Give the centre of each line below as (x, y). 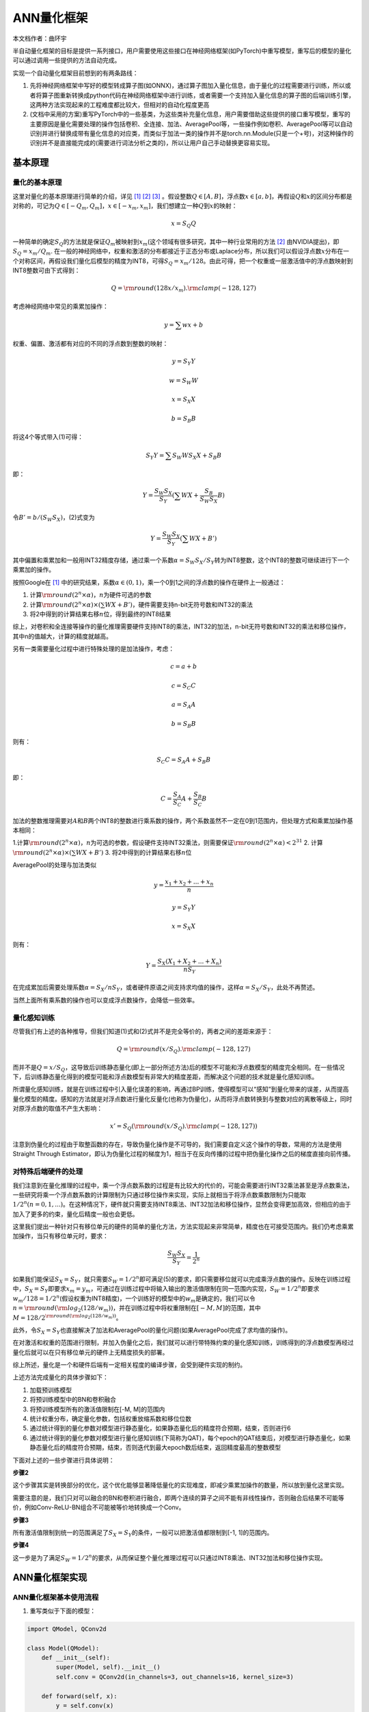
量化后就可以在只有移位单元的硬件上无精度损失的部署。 (91, 1352)
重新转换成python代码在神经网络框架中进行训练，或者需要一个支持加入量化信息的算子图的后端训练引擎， (207, 95)
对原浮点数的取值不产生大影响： (57, 1109)
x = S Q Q (184, 224)
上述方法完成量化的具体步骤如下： (60, 1377)
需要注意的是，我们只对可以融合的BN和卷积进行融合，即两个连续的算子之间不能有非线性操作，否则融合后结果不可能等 (178, 1498)
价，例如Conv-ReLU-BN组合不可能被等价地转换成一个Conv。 (99, 1507)
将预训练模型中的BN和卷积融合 (73, 1400)
